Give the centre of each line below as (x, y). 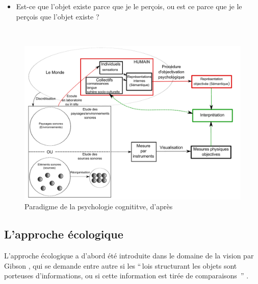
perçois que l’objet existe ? (58, 16)
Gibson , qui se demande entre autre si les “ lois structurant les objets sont (121, 265)
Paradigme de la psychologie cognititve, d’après (99, 206)
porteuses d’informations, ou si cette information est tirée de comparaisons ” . (126, 276)
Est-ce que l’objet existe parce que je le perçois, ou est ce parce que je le (129, 6)
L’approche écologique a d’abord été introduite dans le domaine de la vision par (129, 255)
